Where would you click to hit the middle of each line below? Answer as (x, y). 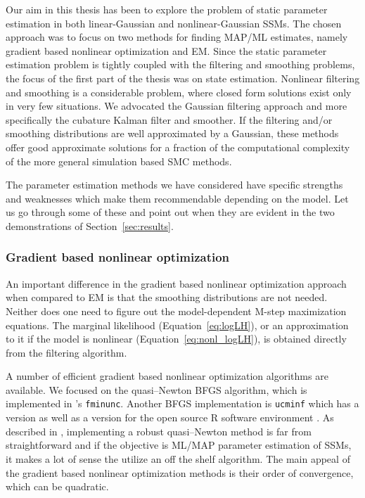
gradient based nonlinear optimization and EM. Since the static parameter (166, 50)
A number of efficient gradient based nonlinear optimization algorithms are (167, 376)
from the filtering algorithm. (66, 352)
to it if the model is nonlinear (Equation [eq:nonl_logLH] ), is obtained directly (176, 339)
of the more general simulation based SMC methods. (119, 161)
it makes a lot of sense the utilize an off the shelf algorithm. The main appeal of (178, 458)
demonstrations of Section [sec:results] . (90, 225)
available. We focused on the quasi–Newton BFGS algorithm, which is (156, 389)
